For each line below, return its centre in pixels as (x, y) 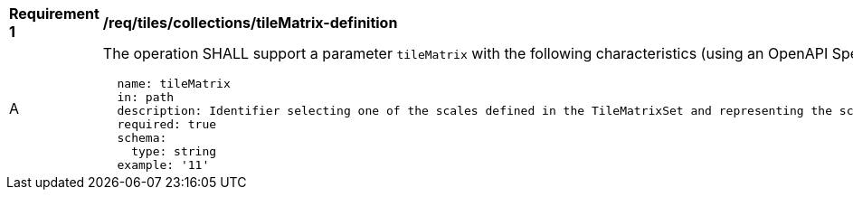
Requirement (54, 14)
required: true (167, 124)
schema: (142, 138)
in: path (146, 97)
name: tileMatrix (174, 84)
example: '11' (163, 165)
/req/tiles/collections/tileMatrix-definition (250, 23)
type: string (174, 151)
